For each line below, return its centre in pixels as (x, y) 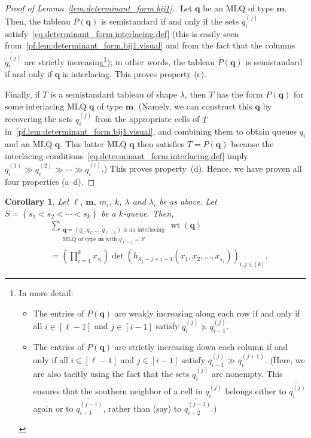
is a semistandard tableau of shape (114, 94)
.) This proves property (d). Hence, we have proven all (202, 168)
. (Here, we (285, 360)
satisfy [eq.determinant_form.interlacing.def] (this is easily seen (122, 33)
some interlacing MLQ (46, 106)
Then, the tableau (38, 21)
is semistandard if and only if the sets (170, 21)
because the (252, 144)
